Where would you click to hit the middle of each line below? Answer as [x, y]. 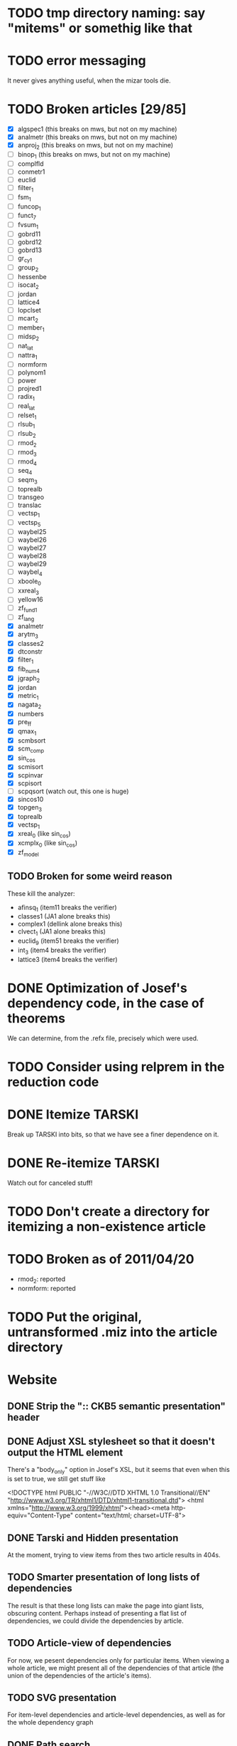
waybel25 [32, 531]
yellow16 [31, 600]
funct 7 [27, 216]
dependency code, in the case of [106, 1004]
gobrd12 [30, 242]
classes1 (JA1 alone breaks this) [64, 916]
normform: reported [46, 1288]
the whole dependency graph [50, 1723]
